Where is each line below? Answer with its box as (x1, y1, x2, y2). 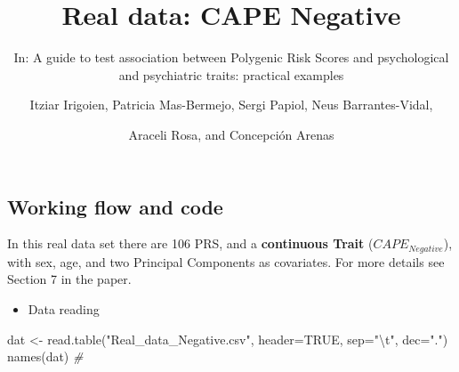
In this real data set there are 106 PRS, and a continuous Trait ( (7, 234, 374, 253)
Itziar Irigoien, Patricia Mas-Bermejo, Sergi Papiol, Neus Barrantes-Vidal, (29, 95, 433, 114)
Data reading (28, 299, 100, 318)
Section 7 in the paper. (7, 270, 132, 288)
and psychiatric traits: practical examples (118, 65, 344, 84)
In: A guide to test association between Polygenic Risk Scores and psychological (13, 48, 449, 67)
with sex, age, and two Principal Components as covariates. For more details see (7, 252, 445, 271)
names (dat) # (7, 347, 84, 366)
